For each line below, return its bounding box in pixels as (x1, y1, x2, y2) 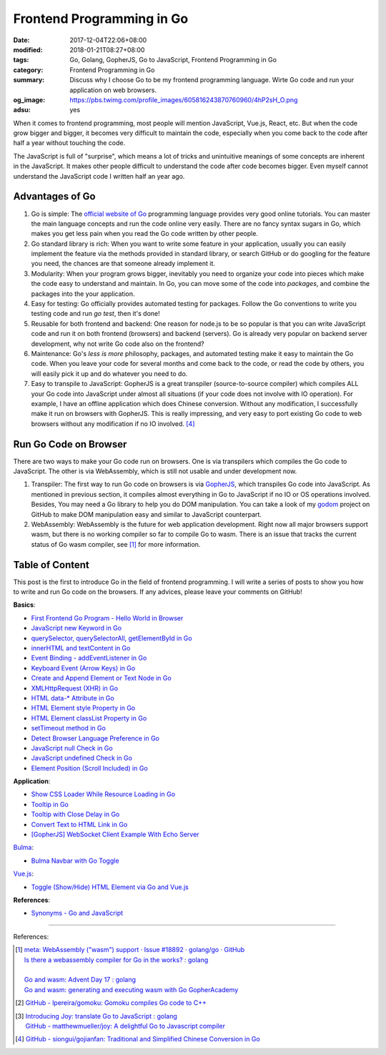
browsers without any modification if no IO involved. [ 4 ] (31, 419, 195, 428)
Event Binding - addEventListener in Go (31, 654, 147, 663)
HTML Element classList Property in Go (31, 713, 147, 722)
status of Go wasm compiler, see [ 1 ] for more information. (31, 540, 201, 548)
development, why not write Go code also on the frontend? (31, 340, 205, 348)
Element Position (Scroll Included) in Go (31, 763, 148, 772)
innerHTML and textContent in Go (31, 644, 131, 653)
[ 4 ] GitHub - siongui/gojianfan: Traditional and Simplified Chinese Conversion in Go (15, 1035, 260, 1044)
